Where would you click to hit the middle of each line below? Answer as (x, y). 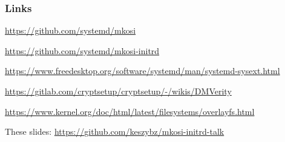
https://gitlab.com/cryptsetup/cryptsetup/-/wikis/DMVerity (118, 91)
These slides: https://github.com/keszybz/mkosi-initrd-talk (115, 131)
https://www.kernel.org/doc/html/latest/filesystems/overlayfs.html (130, 111)
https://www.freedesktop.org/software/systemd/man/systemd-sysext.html (142, 71)
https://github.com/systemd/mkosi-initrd (82, 50)
